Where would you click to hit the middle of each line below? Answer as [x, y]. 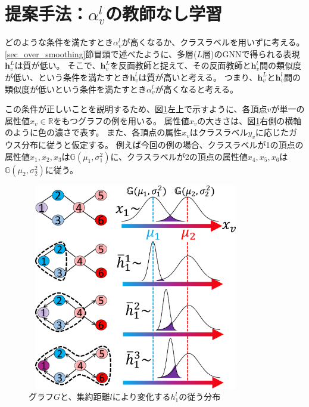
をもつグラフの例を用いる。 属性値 [121, 120]
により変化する [141, 397]
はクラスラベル [219, 132]
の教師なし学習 [164, 13]
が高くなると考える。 [197, 89]
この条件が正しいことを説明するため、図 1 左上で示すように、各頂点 [136, 109]
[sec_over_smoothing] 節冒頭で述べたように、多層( [101, 53]
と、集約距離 [85, 397]
